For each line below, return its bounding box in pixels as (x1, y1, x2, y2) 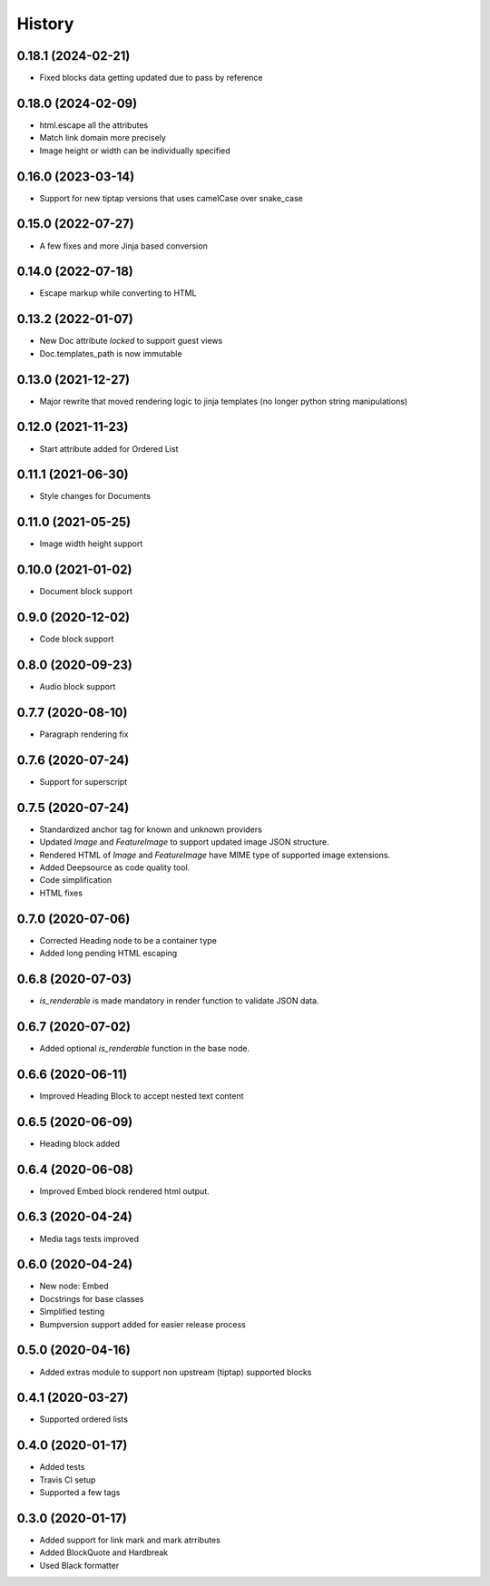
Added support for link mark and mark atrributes (39, 1534, 221, 1545)
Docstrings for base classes (39, 1293, 144, 1304)
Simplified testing (39, 1307, 105, 1317)
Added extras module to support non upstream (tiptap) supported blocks (39, 1366, 312, 1377)
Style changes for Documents (39, 491, 152, 502)
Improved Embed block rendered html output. (39, 1185, 211, 1197)
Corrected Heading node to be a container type (39, 935, 217, 945)
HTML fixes (39, 887, 83, 898)
